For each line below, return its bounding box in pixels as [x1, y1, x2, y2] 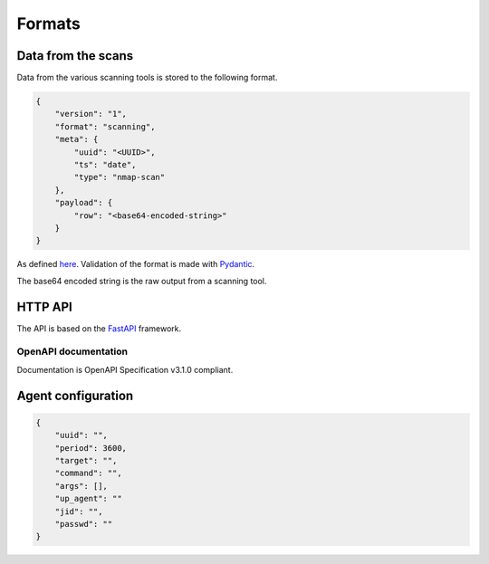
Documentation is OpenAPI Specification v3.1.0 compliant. [16, 364, 234, 375]
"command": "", [54, 468, 122, 479]
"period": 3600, [54, 443, 127, 453]
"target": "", [54, 455, 118, 465]
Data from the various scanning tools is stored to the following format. [16, 72, 278, 83]
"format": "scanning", [54, 121, 156, 131]
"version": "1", [54, 109, 127, 119]
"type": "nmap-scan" [73, 172, 166, 183]
